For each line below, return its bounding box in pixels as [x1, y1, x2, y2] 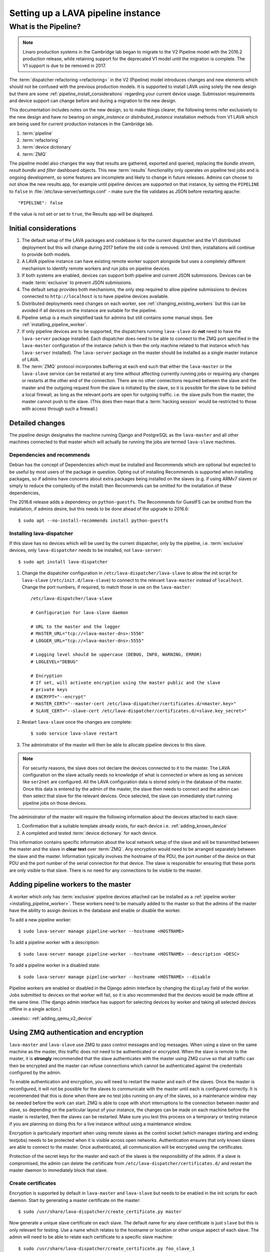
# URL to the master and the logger [30, 623, 120, 630]
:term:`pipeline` [21, 130, 53, 136]
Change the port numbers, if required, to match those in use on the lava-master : [21, 584, 191, 590]
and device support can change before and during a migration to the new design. [9, 98, 177, 104]
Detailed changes [9, 419, 65, 427]
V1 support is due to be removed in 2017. [22, 63, 106, 69]
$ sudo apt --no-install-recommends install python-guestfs [18, 517, 168, 523]
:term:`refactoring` [21, 137, 59, 143]
